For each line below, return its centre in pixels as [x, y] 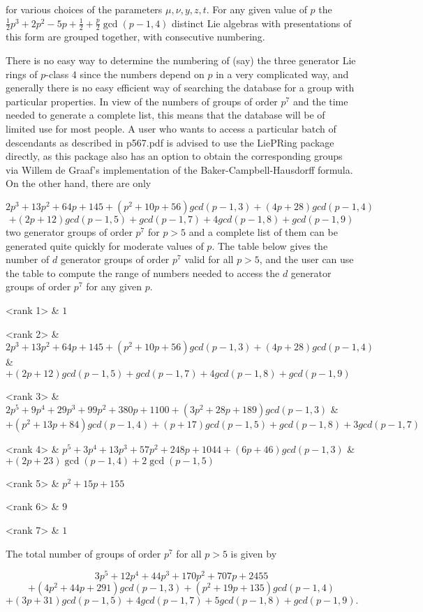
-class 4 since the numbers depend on [125, 74]
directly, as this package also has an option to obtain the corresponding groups [174, 156]
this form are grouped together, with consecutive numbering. [135, 37]
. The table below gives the [270, 245]
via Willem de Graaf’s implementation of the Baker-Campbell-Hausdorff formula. [179, 169]
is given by [254, 553]
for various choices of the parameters [84, 9]
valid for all [209, 259]
